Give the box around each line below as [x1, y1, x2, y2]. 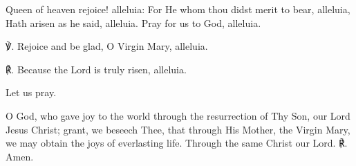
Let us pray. [6, 85, 57, 100]
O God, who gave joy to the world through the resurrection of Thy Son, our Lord [6, 108, 350, 122]
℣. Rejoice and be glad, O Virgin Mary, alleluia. [6, 39, 208, 53]
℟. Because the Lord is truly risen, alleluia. [6, 62, 187, 76]
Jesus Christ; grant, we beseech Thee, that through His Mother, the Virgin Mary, [6, 122, 350, 136]
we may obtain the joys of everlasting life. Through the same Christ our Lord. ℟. [6, 136, 348, 150]
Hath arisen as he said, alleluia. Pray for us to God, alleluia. [6, 15, 261, 30]
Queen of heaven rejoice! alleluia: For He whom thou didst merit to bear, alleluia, [6, 2, 350, 16]
